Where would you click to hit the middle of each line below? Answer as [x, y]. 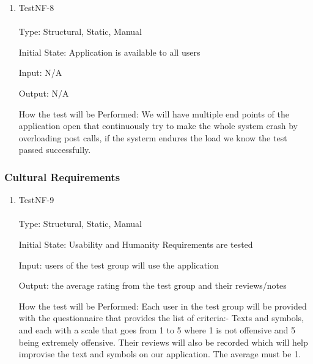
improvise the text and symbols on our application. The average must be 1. [160, 354]
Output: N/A [44, 93]
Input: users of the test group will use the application [119, 265]
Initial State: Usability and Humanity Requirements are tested [136, 244]
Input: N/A [40, 72]
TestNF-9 [36, 200]
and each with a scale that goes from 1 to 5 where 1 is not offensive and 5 [157, 329]
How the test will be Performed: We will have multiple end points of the [154, 113]
